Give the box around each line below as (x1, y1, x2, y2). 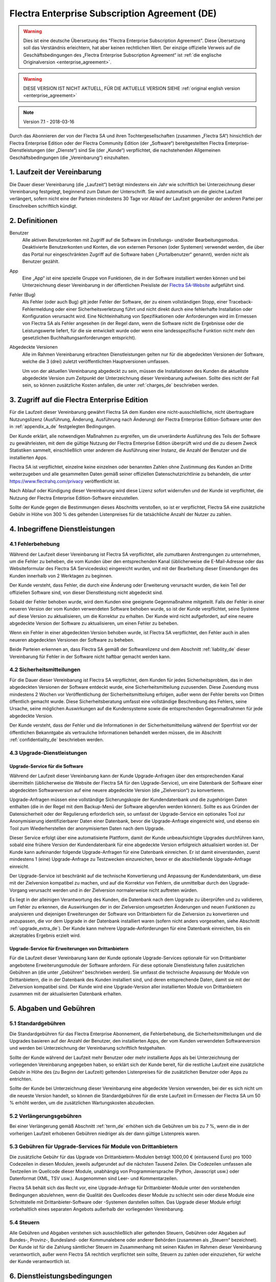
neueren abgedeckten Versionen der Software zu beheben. (9, 636, 135, 643)
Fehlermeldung (22, 306, 54, 312)
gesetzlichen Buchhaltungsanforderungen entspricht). (22, 335, 136, 341)
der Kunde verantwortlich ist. (9, 1258, 71, 1265)
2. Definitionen (9, 216, 58, 225)
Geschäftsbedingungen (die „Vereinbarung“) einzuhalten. (9, 154, 130, 161)
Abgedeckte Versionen (9, 344, 58, 350)
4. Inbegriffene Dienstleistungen (9, 525, 115, 533)
